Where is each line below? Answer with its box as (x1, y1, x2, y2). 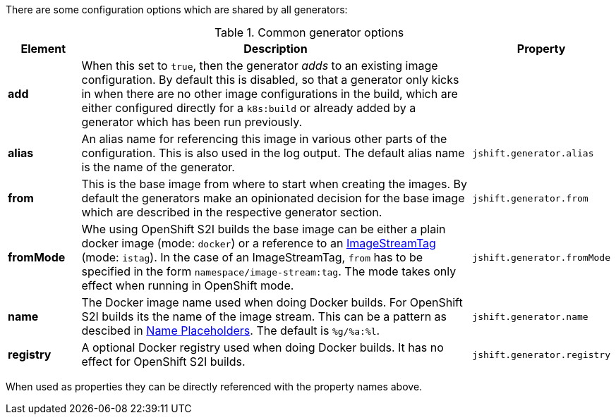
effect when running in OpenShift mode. (81, 278, 294, 292)
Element (20, 42, 66, 56)
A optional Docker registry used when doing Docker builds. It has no (81, 340, 444, 354)
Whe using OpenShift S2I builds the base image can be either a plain (81, 222, 446, 236)
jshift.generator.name (472, 311, 588, 322)
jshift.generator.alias (472, 147, 594, 159)
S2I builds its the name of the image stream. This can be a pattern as (81, 309, 447, 323)
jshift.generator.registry (472, 349, 610, 360)
